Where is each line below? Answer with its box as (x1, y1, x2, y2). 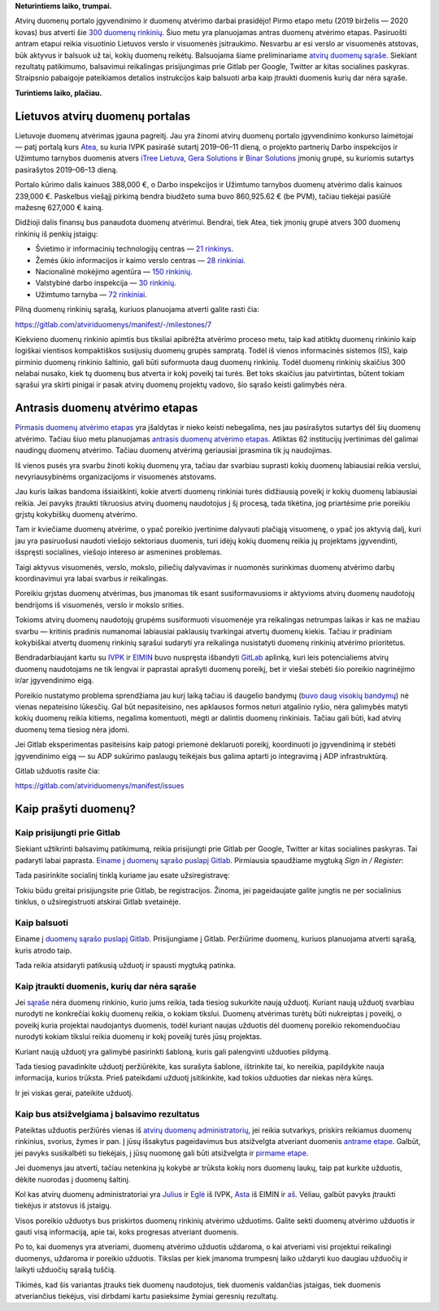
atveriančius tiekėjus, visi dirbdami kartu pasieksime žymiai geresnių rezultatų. (15, 1291, 278, 1301)
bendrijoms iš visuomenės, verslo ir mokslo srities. (15, 599, 185, 610)
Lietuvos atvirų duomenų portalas (15, 109, 191, 123)
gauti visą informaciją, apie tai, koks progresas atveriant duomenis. (15, 1227, 239, 1237)
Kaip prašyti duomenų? (15, 802, 136, 816)
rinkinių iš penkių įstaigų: (15, 229, 98, 239)
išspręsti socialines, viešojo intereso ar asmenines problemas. (15, 547, 223, 557)
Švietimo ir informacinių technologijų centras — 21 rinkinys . (35, 244, 234, 254)
